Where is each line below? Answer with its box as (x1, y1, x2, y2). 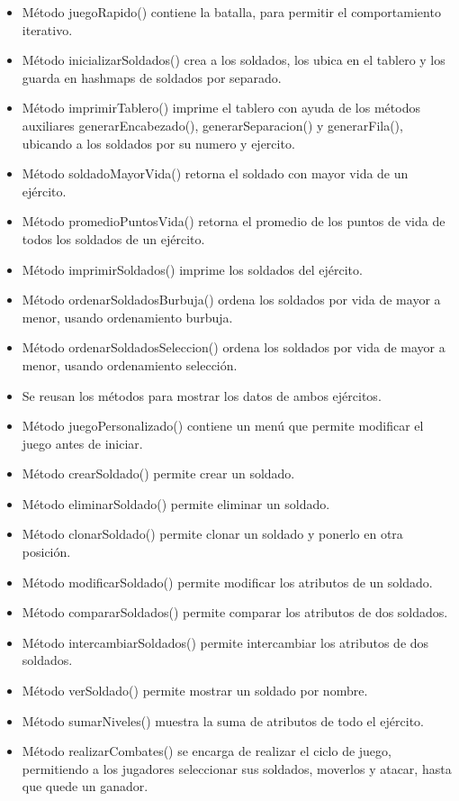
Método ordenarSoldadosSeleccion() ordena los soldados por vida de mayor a (22, 338, 445, 357)
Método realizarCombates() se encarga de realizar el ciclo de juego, (22, 742, 391, 760)
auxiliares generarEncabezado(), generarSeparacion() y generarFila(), (22, 115, 403, 134)
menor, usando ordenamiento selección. (22, 355, 238, 374)
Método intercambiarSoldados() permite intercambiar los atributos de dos (22, 633, 429, 651)
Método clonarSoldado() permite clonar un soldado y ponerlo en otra (22, 524, 403, 543)
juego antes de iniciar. (22, 433, 143, 452)
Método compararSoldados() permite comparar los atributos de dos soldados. (22, 603, 448, 622)
